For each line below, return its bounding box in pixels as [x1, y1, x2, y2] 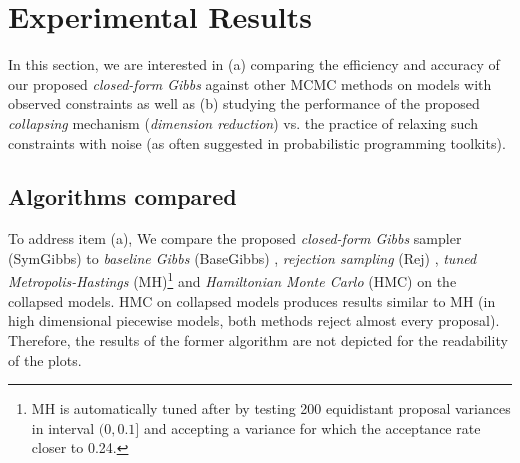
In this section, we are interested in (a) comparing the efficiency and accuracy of [8, 54, 500, 75]
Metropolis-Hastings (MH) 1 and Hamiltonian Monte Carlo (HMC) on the [8, 268, 457, 292]
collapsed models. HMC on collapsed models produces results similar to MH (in [8, 290, 496, 311]
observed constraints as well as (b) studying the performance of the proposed [8, 93, 480, 114]
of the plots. [8, 349, 82, 370]
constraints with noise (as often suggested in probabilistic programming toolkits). [8, 132, 506, 153]
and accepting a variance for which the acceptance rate [143, 417, 481, 438]
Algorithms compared [8, 181, 237, 212]
